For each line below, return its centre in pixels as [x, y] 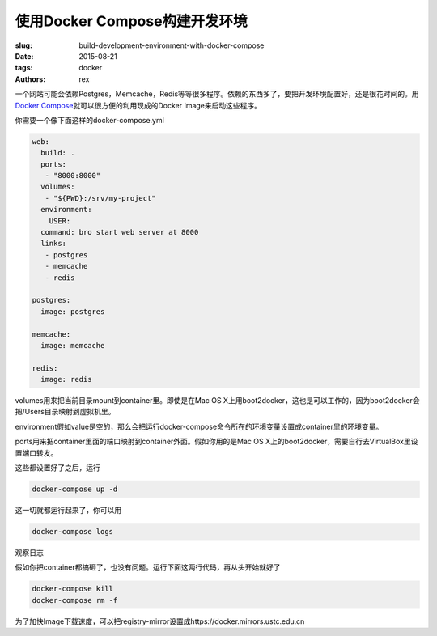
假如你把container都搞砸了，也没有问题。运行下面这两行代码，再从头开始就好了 [148, 567]
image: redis [66, 379]
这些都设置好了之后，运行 [57, 468]
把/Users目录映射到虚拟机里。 [65, 412]
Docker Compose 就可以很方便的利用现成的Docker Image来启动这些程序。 [138, 105]
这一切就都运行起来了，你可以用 [68, 510]
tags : [24, 68]
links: [54, 244]
